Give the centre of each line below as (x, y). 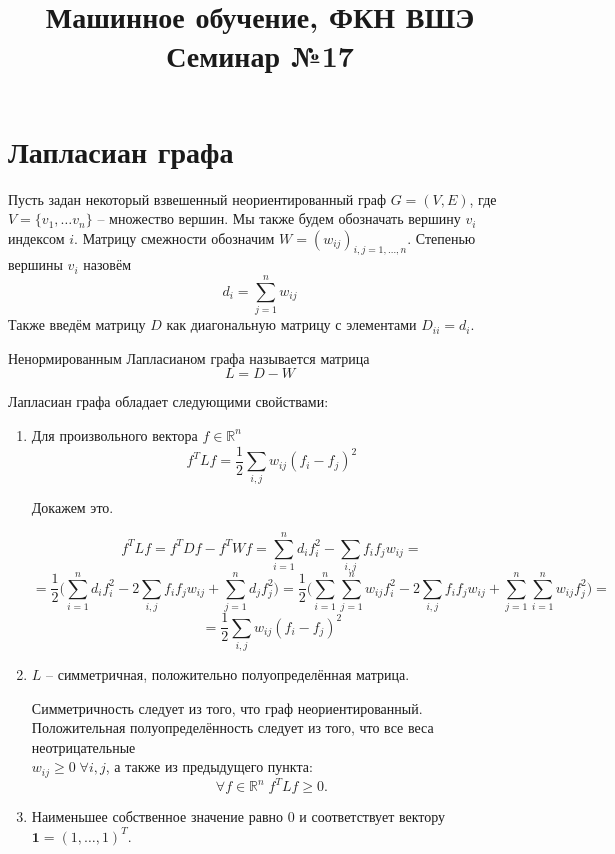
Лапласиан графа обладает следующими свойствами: (168, 401)
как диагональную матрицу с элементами (291, 324)
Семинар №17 (260, 55)
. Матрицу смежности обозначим (174, 237)
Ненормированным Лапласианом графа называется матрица (189, 357)
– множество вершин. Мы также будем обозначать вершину (279, 218)
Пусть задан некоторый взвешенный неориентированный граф (197, 198)
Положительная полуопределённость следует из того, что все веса (232, 727)
